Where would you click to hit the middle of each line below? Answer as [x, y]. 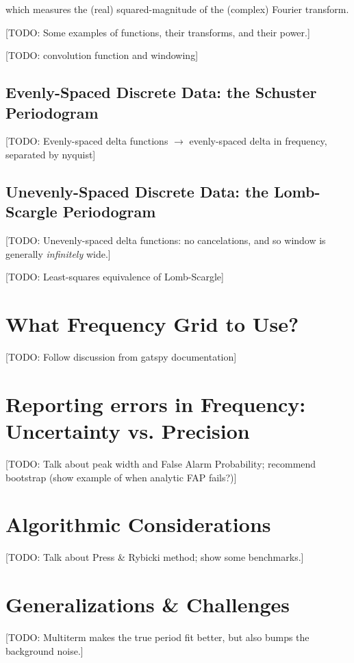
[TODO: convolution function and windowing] [102, 55]
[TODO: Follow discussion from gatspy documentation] [121, 357]
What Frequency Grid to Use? [152, 324]
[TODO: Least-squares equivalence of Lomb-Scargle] [115, 277]
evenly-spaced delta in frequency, [258, 141]
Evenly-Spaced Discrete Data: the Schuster [161, 92]
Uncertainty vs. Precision [128, 431]
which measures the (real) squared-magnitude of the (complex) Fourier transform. [177, 9]
